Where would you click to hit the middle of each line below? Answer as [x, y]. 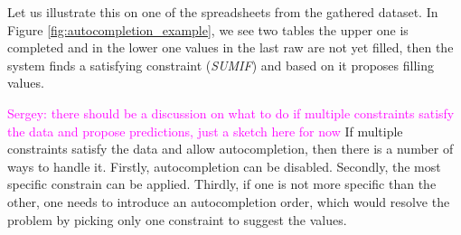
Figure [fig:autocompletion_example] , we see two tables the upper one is [208, 29]
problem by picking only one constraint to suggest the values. [177, 219]
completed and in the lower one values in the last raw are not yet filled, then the [230, 47]
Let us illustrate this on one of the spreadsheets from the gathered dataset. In [223, 12]
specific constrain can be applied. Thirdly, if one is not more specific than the [222, 184]
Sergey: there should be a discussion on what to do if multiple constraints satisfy [231, 113]
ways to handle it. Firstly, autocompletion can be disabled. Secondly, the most [224, 166]
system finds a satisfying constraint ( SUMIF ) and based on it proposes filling [221, 65]
